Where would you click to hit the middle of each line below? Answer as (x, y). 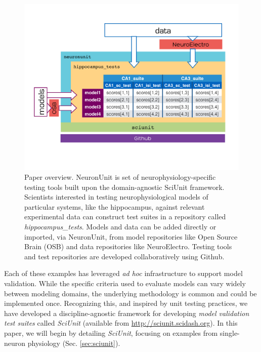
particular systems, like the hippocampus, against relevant (115, 206)
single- (230, 333)
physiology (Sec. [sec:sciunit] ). (74, 343)
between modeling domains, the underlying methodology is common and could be (130, 293)
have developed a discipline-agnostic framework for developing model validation (127, 313)
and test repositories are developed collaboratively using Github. (124, 256)
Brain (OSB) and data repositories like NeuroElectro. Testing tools (128, 246)
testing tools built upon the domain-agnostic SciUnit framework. (124, 187)
